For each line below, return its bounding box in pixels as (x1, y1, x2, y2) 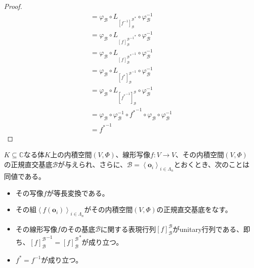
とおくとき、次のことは (173, 159, 250, 170)
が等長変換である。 (46, 187, 109, 198)
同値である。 (4, 171, 45, 181)
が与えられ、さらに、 (57, 159, 127, 170)
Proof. (4, 1, 22, 11)
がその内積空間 (84, 204, 133, 215)
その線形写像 (15, 223, 57, 234)
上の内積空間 (50, 149, 92, 160)
